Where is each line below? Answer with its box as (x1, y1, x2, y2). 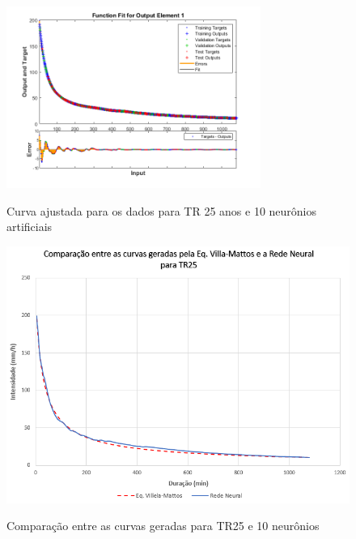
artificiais (6, 218, 53, 235)
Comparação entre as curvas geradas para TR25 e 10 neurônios (6, 517, 320, 534)
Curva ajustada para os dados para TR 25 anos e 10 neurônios (6, 202, 317, 219)
